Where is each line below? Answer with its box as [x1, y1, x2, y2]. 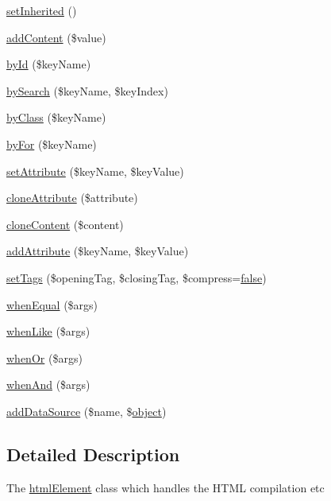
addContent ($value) [6, 29, 106, 45]
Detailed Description [6, 441, 180, 466]
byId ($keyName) [6, 56, 91, 72]
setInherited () [6, 2, 77, 18]
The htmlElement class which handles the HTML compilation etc [6, 479, 325, 495]
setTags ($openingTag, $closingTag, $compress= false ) [6, 269, 267, 285]
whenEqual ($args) [6, 296, 98, 313]
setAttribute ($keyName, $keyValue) [6, 162, 184, 179]
